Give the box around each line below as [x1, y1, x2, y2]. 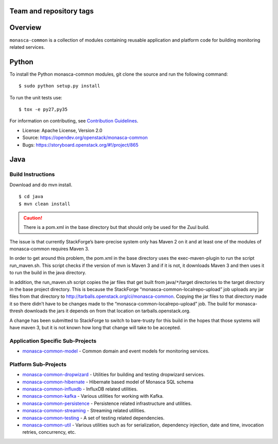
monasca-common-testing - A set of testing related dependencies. [22, 415, 165, 421]
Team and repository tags [9, 7, 94, 15]
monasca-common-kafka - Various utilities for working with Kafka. [22, 393, 164, 399]
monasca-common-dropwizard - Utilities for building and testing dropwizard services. [22, 371, 205, 378]
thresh [9, 308, 23, 314]
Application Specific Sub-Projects [9, 337, 97, 344]
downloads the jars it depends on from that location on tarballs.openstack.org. [24, 308, 190, 314]
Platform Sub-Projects [9, 361, 67, 368]
